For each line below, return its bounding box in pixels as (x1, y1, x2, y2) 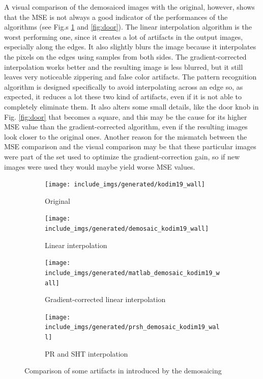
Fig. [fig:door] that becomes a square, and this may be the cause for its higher (4, 111, 247, 122)
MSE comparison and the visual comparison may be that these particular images (4, 141, 256, 152)
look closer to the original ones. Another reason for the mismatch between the (4, 131, 247, 142)
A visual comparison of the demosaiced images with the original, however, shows (4, 2, 255, 12)
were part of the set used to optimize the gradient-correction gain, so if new (4, 151, 240, 161)
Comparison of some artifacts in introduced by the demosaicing (24, 365, 222, 376)
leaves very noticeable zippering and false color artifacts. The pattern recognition (4, 71, 257, 82)
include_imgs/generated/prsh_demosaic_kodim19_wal (45, 323, 220, 331)
